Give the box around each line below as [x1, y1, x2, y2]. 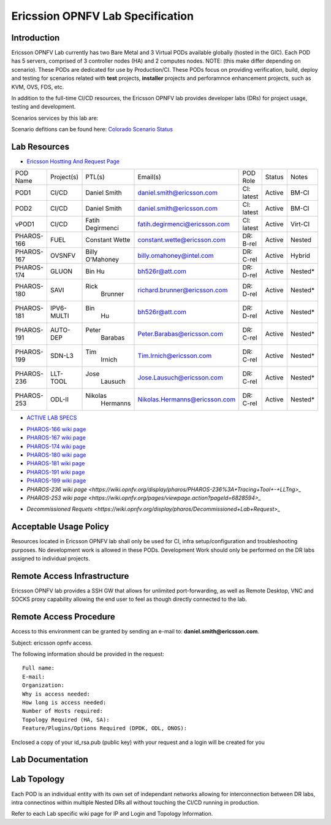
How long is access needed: [22, 699, 107, 706]
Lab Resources [11, 142, 70, 152]
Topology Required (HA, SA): [22, 716, 110, 723]
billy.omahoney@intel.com [137, 252, 214, 260]
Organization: [22, 682, 64, 689]
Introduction [11, 33, 60, 43]
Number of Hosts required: [22, 708, 104, 715]
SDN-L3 [50, 352, 74, 360]
